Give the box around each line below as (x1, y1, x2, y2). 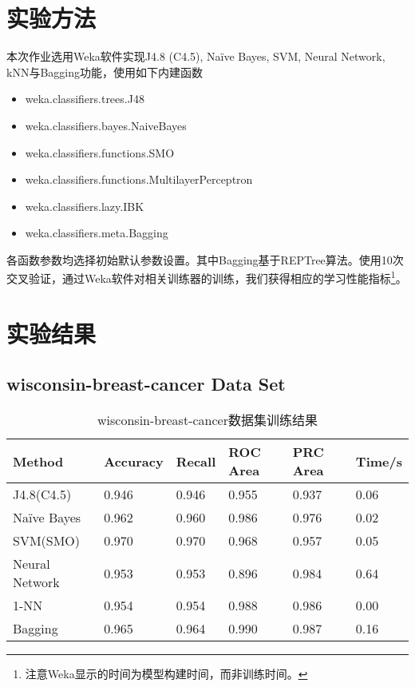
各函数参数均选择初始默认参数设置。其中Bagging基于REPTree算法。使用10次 (6, 251, 404, 268)
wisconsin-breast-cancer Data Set (6, 371, 286, 396)
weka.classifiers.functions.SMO (25, 144, 175, 161)
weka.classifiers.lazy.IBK (25, 197, 144, 214)
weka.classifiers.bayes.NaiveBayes (25, 117, 187, 133)
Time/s (355, 451, 402, 471)
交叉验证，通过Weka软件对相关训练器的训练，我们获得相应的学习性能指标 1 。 (6, 268, 407, 287)
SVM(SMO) (13, 531, 81, 550)
